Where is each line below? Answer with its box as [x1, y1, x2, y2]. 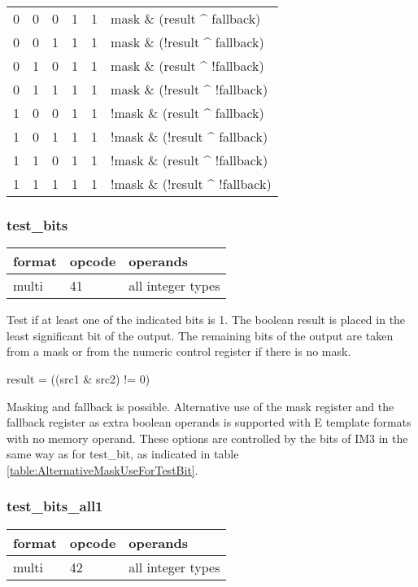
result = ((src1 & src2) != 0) [7, 370, 150, 387]
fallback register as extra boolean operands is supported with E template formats [7, 414, 411, 431]
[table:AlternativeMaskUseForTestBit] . [7, 461, 198, 478]
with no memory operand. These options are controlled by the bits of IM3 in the [7, 429, 408, 446]
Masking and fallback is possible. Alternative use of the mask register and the [7, 397, 394, 414]
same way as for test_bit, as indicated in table [7, 445, 239, 462]
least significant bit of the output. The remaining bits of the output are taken [7, 326, 394, 344]
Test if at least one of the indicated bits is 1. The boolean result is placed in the [7, 311, 406, 328]
